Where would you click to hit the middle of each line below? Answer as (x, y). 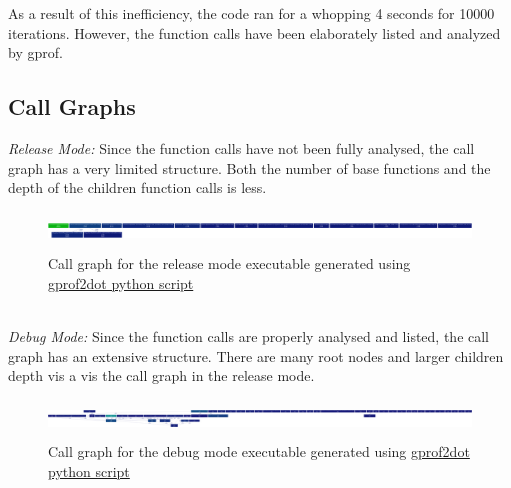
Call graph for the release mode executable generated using (229, 263)
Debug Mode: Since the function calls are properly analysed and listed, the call (249, 335)
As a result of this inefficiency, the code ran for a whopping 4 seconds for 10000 (251, 13)
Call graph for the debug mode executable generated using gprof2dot (259, 451)
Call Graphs (72, 106)
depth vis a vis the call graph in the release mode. (161, 375)
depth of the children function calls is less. (137, 187)
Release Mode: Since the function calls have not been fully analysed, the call (241, 147)
